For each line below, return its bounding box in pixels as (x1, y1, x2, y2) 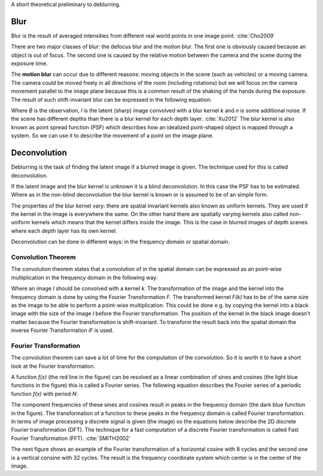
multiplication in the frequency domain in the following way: (11, 274, 158, 281)
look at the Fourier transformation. (11, 362, 96, 370)
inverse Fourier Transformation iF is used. (11, 327, 114, 334)
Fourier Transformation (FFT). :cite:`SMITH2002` (11, 434, 131, 442)
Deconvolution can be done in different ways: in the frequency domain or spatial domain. (11, 238, 230, 245)
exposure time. (11, 60, 48, 67)
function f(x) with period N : (11, 390, 78, 397)
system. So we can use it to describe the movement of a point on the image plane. (11, 132, 214, 139)
